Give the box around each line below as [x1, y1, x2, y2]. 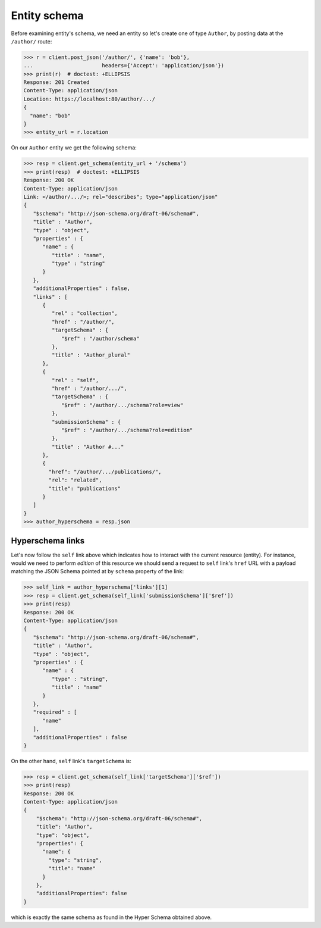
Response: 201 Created [23, 79, 90, 86]
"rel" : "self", [51, 377, 99, 383]
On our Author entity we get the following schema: [11, 144, 137, 151]
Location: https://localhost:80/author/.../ [23, 95, 156, 102]
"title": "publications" [48, 485, 121, 492]
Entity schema [11, 9, 84, 22]
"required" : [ [33, 709, 77, 715]
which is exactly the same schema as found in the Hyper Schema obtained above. [11, 914, 212, 921]
